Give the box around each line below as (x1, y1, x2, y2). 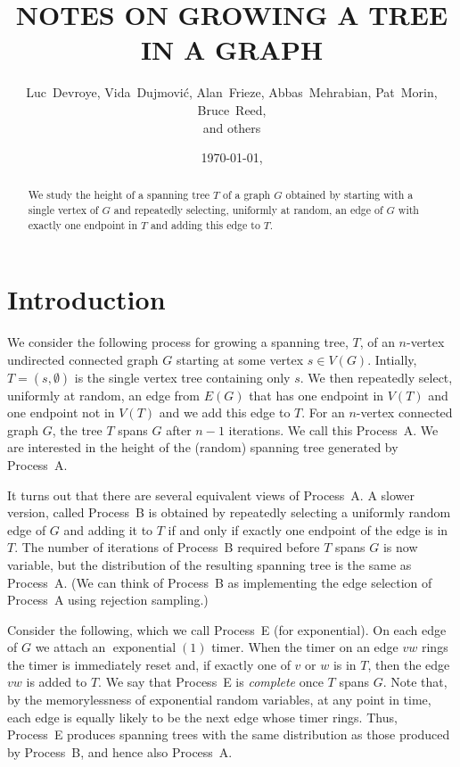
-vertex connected (356, 403, 453, 422)
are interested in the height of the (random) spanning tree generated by (7, 438, 398, 457)
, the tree (52, 420, 103, 439)
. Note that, (382, 672, 448, 691)
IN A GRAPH (140, 31, 324, 68)
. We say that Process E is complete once (98, 672, 324, 691)
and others (202, 118, 261, 136)
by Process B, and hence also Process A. (7, 742, 233, 761)
